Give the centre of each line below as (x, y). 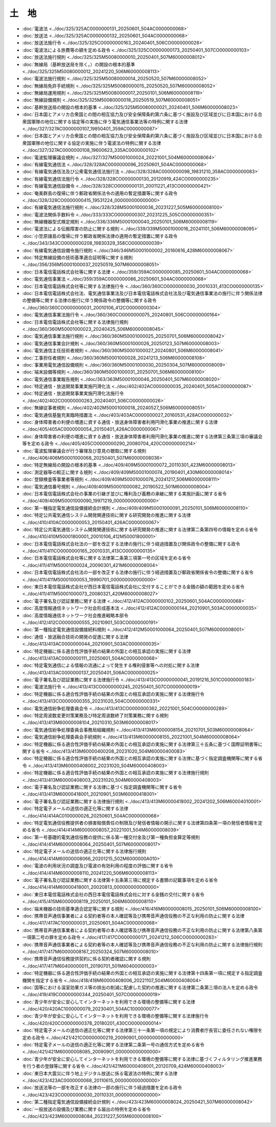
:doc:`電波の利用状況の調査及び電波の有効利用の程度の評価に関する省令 (98, 866)
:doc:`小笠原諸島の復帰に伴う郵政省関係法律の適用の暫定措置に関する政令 (100, 236)
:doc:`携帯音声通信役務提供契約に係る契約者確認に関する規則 (86, 959)
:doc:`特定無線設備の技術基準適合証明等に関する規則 (77, 258)
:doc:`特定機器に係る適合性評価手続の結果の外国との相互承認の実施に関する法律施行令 (113, 694)
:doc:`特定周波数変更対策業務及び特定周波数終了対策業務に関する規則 (95, 715)
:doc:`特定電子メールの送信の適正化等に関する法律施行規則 (84, 851)
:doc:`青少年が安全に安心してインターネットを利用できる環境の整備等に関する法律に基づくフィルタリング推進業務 (142, 1059)
